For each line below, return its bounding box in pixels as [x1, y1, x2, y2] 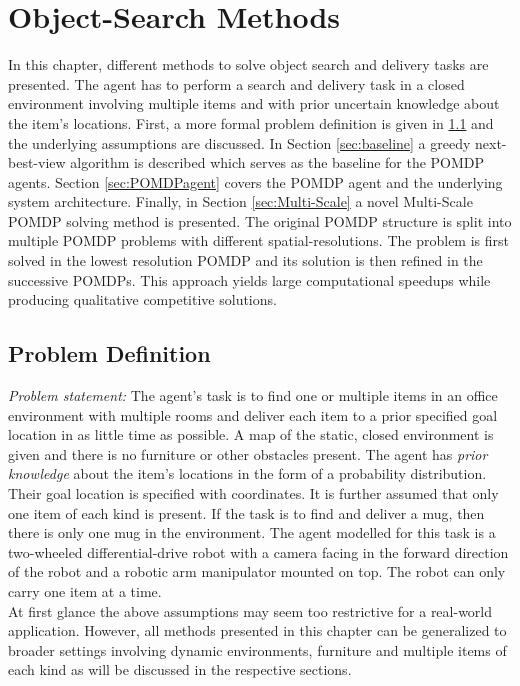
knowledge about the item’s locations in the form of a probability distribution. [8, 463, 487, 484]
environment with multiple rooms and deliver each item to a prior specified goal [8, 404, 498, 425]
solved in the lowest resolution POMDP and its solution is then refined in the [8, 250, 483, 271]
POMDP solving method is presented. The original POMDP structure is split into [8, 210, 512, 231]
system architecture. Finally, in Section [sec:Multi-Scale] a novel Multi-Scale [8, 191, 473, 212]
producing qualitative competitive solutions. [8, 289, 277, 310]
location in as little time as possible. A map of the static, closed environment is [8, 424, 494, 445]
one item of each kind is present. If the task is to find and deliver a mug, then [8, 502, 485, 523]
